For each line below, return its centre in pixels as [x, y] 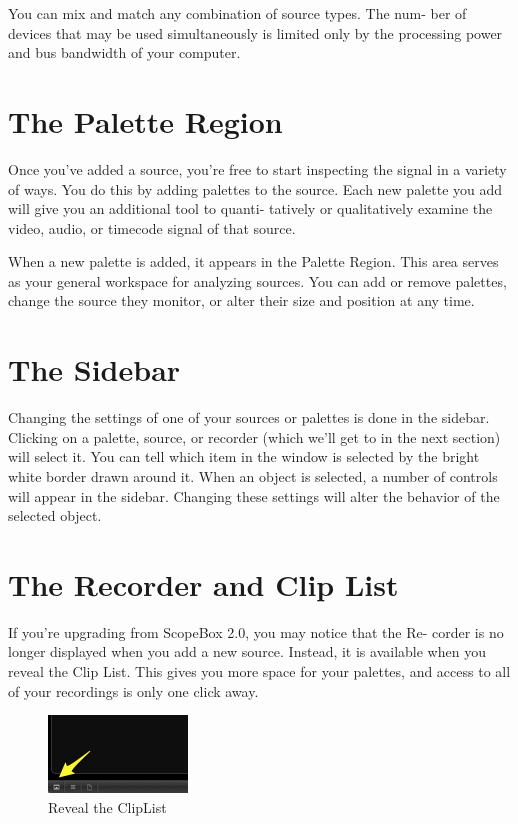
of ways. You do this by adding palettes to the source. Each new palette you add [255, 188]
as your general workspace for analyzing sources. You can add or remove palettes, [257, 280]
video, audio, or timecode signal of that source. [152, 227]
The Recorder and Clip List [203, 583]
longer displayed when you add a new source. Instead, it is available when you [247, 651]
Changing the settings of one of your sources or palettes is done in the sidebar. [249, 417]
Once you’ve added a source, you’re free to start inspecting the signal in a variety [257, 168]
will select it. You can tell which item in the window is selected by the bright [244, 456]
